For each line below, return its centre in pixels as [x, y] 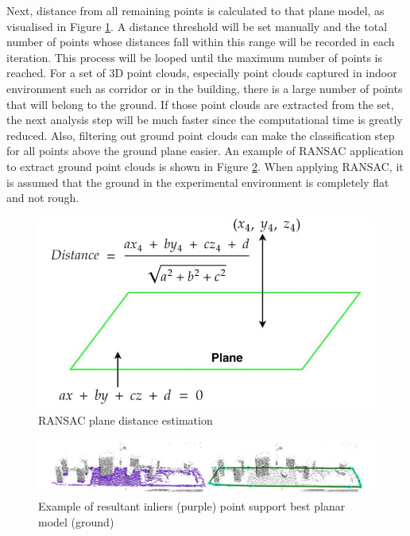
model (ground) [76, 521]
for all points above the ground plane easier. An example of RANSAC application [205, 151]
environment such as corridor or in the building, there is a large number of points [205, 88]
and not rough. [43, 198]
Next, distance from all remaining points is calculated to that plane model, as [195, 10]
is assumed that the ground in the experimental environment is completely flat [198, 182]
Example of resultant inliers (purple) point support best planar [192, 506]
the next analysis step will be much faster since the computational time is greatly [205, 120]
